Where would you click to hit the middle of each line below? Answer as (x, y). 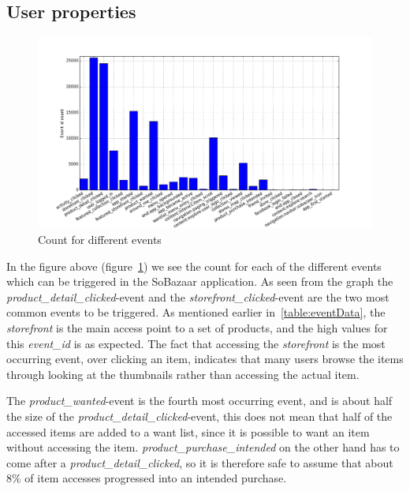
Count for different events (100, 240)
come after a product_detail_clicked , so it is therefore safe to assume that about (200, 462)
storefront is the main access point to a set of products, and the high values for (197, 327)
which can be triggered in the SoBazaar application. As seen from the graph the (200, 281)
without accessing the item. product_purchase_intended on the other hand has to (203, 447)
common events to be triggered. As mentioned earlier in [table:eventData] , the (196, 312)
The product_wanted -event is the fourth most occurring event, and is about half (199, 401)
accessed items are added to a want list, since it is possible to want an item (188, 431)
